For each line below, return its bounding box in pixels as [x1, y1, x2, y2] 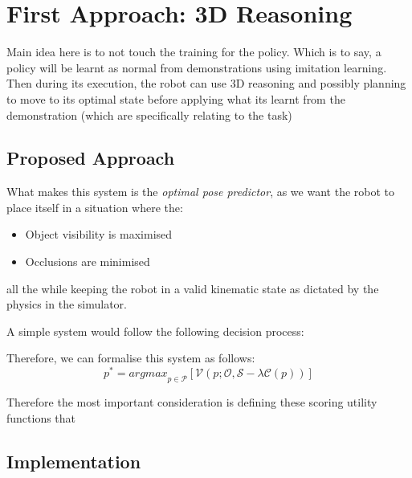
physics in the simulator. [6, 296, 127, 313]
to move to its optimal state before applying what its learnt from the [6, 90, 345, 107]
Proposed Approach [6, 145, 175, 170]
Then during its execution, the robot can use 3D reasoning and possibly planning [6, 75, 406, 92]
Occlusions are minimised [25, 253, 150, 270]
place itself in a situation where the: [6, 198, 183, 215]
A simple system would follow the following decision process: [6, 322, 304, 339]
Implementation [6, 448, 141, 473]
